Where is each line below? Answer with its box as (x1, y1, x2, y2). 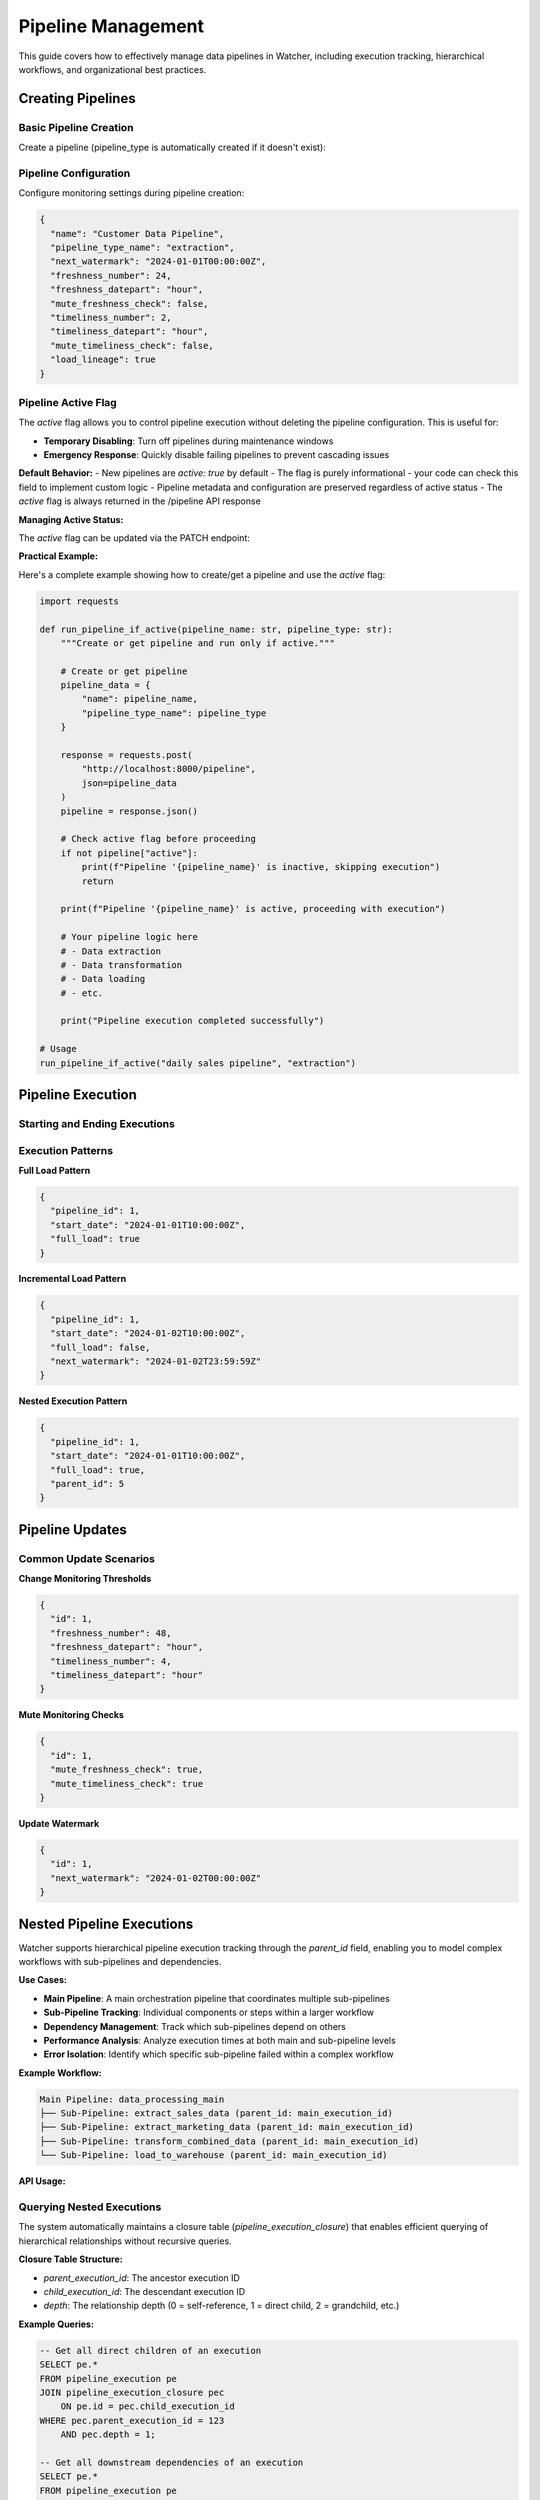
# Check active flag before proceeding (60, 833, 257, 845)
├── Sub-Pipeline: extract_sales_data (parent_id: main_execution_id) (39, 2108, 394, 2119)
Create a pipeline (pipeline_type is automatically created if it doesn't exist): (18, 141, 327, 154)
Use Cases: (18, 1974, 67, 1986)
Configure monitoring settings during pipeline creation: (18, 187, 245, 199)
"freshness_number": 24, (50, 270, 172, 281)
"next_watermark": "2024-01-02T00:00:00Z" (50, 1872, 262, 1884)
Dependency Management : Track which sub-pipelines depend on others (43, 2020, 347, 2032)
